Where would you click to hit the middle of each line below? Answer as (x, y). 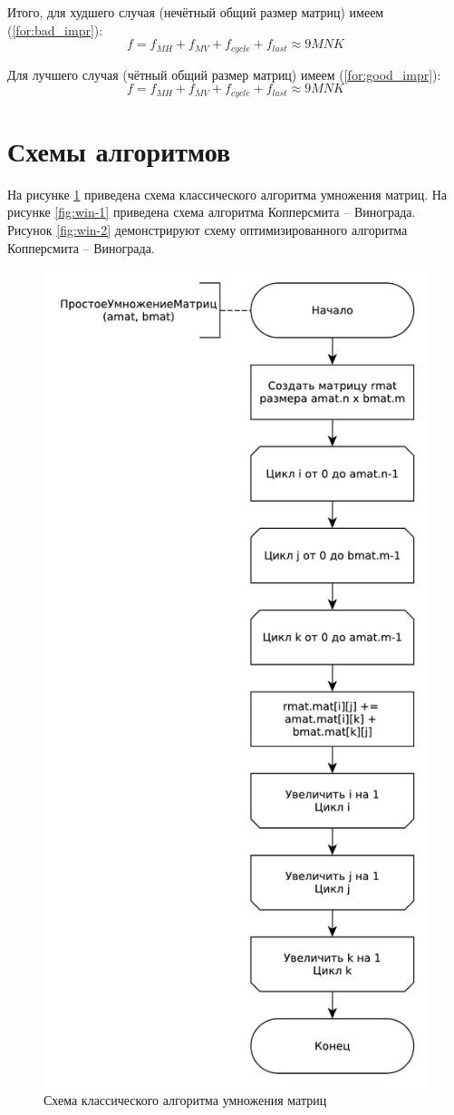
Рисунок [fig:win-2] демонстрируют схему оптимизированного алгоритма (208, 230)
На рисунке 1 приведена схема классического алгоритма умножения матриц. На (227, 194)
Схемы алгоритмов (119, 150)
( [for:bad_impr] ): (55, 29)
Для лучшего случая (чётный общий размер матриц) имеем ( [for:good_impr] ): (224, 74)
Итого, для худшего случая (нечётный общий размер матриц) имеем (196, 12)
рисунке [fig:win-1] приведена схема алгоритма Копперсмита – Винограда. (212, 212)
